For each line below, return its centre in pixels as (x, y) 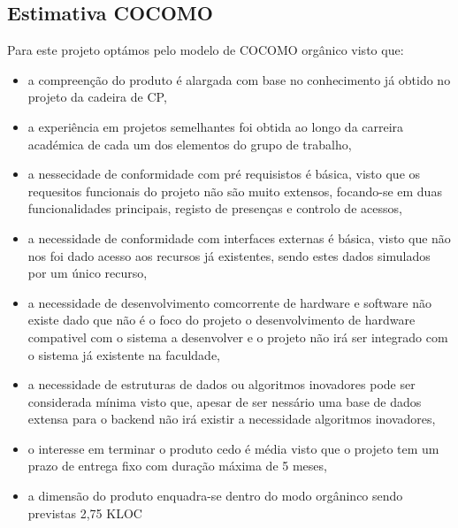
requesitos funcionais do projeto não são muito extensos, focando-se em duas (235, 191)
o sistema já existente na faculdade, (124, 354)
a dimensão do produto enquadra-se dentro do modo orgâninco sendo (215, 496)
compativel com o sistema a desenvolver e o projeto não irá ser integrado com (238, 337)
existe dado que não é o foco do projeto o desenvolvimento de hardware (221, 320)
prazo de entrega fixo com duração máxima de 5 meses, (177, 466)
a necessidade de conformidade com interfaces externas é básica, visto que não (239, 237)
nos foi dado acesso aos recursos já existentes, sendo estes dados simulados (229, 255)
